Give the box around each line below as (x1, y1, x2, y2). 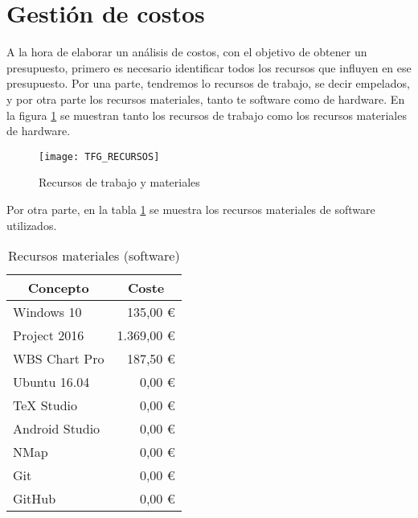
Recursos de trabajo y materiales (39, 174, 200, 191)
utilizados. (6, 216, 57, 233)
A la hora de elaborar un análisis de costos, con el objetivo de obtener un (6, 43, 367, 60)
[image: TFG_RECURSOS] (39, 150, 160, 162)
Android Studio (13, 419, 100, 438)
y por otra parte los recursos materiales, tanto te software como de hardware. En (6, 90, 405, 107)
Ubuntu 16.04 (13, 372, 90, 392)
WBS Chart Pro (13, 349, 104, 368)
